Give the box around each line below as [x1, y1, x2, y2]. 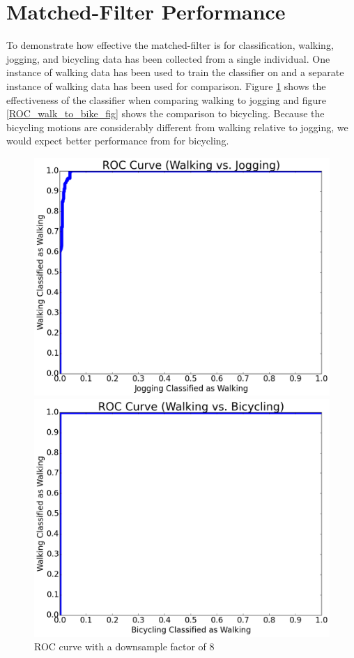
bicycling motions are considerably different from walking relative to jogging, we [6, 119, 348, 134]
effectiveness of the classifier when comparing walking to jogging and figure [6, 92, 326, 107]
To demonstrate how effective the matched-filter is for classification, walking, [6, 38, 334, 52]
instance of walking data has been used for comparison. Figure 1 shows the [6, 78, 326, 93]
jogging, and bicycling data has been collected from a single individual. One [6, 51, 330, 66]
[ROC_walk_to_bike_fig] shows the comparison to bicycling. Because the [6, 106, 325, 121]
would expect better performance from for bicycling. [6, 133, 229, 148]
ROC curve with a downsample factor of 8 [34, 639, 215, 654]
